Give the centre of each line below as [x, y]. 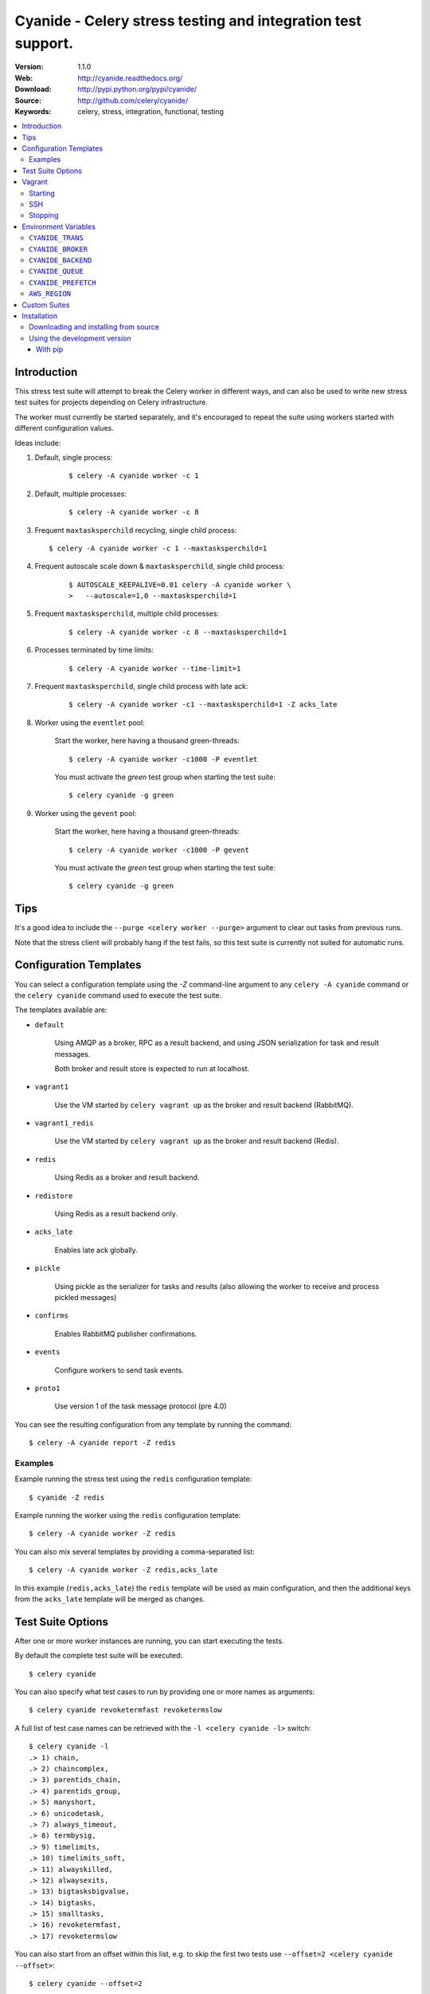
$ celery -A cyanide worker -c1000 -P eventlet [163, 759]
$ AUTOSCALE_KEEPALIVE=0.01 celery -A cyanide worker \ [180, 585]
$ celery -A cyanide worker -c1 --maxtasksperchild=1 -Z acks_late [203, 705]
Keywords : [33, 111]
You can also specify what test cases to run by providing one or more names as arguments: [165, 1692]
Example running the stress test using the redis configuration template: [133, 1479]
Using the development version [80, 338]
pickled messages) [86, 1297]
